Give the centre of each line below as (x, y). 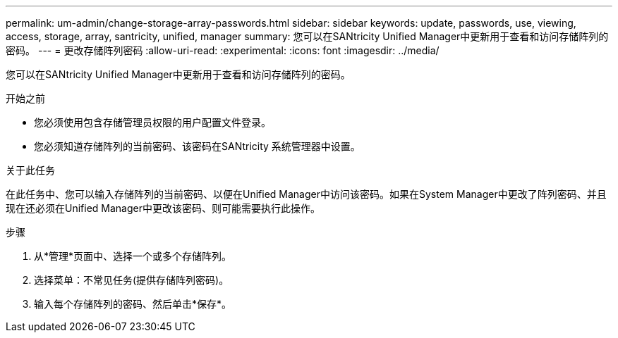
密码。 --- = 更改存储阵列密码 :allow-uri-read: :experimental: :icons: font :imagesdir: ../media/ (223, 50)
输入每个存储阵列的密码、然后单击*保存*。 (133, 304)
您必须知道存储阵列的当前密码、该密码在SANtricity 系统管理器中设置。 (197, 146)
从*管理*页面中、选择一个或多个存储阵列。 (133, 256)
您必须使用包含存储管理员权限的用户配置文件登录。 (152, 122)
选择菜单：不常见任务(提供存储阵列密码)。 (132, 280)
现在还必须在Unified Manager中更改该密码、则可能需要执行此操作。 (163, 208)
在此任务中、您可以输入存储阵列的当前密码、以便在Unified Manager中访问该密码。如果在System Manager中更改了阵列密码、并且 (306, 194)
